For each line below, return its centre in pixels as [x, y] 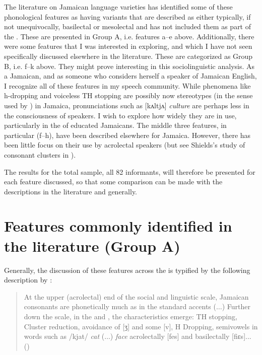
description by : [28, 280]
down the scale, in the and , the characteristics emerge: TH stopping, [130, 316]
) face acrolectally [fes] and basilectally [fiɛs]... [181, 336]
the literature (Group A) [92, 245]
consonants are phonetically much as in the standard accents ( [120, 306]
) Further [236, 306]
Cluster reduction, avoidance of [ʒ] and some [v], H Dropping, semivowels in [141, 326]
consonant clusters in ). [40, 154]
